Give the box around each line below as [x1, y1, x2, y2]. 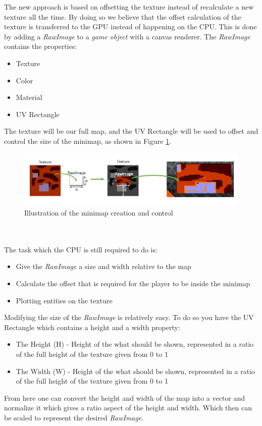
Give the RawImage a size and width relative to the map [16, 261, 191, 272]
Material [16, 92, 42, 102]
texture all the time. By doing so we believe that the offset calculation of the [4, 11, 241, 22]
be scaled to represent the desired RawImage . [4, 412, 144, 422]
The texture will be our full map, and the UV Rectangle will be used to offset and [4, 126, 258, 136]
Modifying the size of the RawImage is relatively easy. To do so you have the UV [4, 312, 254, 323]
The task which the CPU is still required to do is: [4, 244, 158, 254]
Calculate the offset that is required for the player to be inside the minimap [16, 278, 250, 288]
